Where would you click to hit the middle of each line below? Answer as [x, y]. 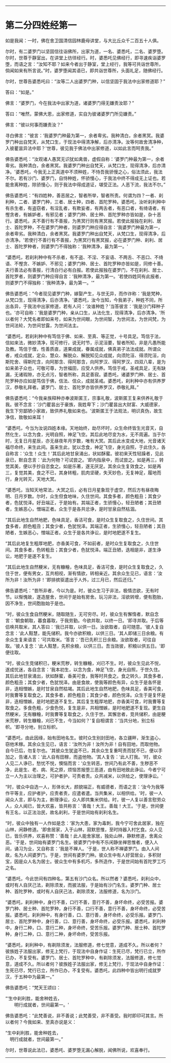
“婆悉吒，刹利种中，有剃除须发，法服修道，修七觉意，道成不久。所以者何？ [84, 945]
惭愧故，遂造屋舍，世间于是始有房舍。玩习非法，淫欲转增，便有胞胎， [92, 597]
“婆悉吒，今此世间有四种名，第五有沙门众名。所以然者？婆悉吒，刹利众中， [84, 878]
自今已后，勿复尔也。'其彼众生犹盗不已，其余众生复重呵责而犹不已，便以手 [84, 750]
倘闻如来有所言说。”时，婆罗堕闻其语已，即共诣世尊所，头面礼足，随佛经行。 [85, 70]
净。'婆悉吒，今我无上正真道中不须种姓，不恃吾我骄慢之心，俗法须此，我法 [84, 172]
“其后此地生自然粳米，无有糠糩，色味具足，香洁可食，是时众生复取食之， [82, 567]
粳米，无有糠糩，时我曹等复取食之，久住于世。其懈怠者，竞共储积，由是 [85, 714]
